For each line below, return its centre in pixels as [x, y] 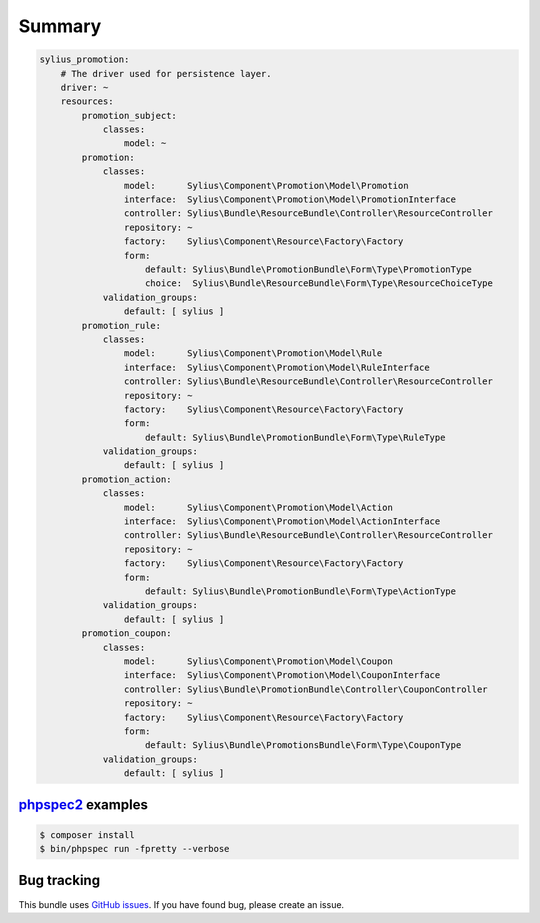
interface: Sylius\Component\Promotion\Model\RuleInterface [276, 367]
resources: [87, 101]
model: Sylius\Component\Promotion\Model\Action [258, 507]
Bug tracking [59, 880]
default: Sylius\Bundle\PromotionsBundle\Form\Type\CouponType [303, 745]
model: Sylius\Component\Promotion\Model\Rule [253, 353]
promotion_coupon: [126, 633]
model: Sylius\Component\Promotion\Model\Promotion [266, 185]
